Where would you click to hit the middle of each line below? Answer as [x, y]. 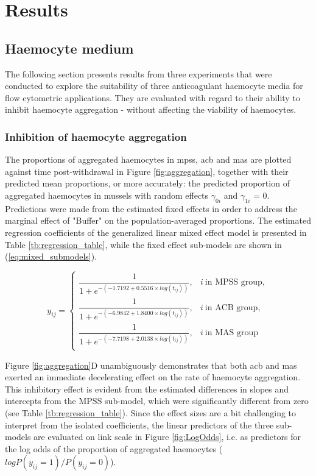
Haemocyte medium [69, 48]
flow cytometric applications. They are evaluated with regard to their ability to [153, 97]
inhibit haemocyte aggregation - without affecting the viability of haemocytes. [151, 109]
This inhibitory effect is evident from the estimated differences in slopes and [147, 389]
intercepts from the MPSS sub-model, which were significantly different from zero [157, 401]
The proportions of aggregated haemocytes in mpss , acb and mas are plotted [148, 159]
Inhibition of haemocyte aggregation [96, 136]
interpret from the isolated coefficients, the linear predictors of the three [139, 424]
